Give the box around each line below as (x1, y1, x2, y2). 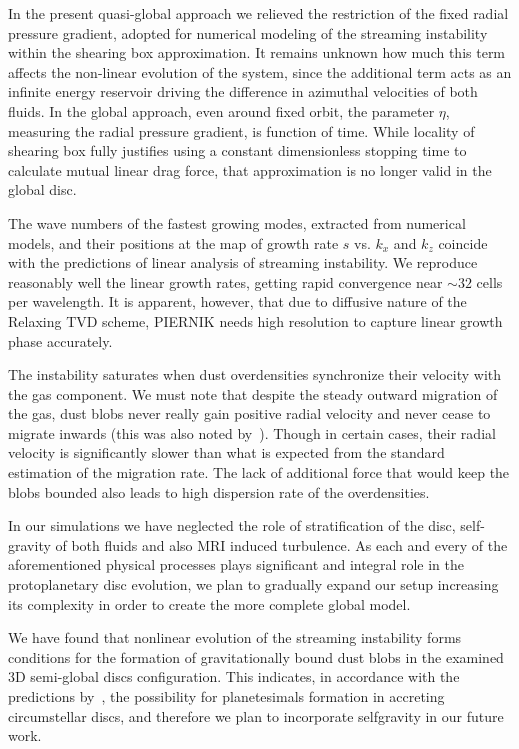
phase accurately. (8, 330, 113, 351)
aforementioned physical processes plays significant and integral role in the (8, 554, 465, 575)
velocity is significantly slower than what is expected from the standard (8, 442, 445, 463)
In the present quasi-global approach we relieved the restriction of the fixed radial (8, 3, 509, 23)
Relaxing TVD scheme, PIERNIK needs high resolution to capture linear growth (8, 310, 503, 331)
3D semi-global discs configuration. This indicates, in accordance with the (8, 666, 460, 687)
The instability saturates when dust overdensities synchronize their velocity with (8, 364, 502, 385)
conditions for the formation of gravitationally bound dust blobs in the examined (8, 646, 504, 667)
